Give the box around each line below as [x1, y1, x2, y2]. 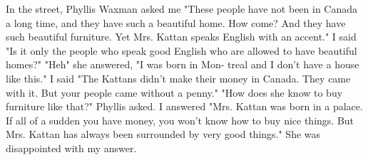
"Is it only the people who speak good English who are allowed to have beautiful [6, 43, 357, 58]
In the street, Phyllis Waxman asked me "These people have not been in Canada [6, 1, 358, 16]
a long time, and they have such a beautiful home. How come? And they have [6, 15, 346, 30]
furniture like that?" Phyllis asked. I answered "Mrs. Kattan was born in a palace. [6, 99, 363, 114]
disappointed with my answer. [6, 140, 137, 155]
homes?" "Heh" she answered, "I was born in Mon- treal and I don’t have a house [6, 57, 359, 72]
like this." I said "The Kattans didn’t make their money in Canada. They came [6, 70, 351, 85]
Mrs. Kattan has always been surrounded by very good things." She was [6, 127, 321, 142]
